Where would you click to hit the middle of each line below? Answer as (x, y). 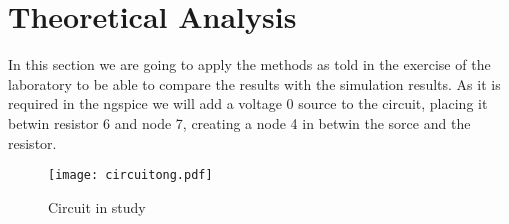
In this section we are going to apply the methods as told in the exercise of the (249, 64)
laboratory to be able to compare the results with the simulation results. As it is (254, 83)
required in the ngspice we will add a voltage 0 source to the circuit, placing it (248, 103)
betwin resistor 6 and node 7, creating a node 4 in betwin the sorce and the (239, 122)
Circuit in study (97, 206)
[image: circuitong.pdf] (130, 175)
